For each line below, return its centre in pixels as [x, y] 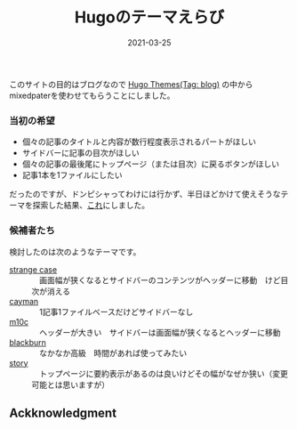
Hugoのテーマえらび [149, 17]
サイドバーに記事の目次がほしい [80, 153]
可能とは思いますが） [70, 384]
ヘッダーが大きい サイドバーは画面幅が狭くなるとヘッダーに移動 [160, 332]
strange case [33, 269]
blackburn [28, 342]
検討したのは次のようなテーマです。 [75, 251]
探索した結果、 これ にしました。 [91, 206]
